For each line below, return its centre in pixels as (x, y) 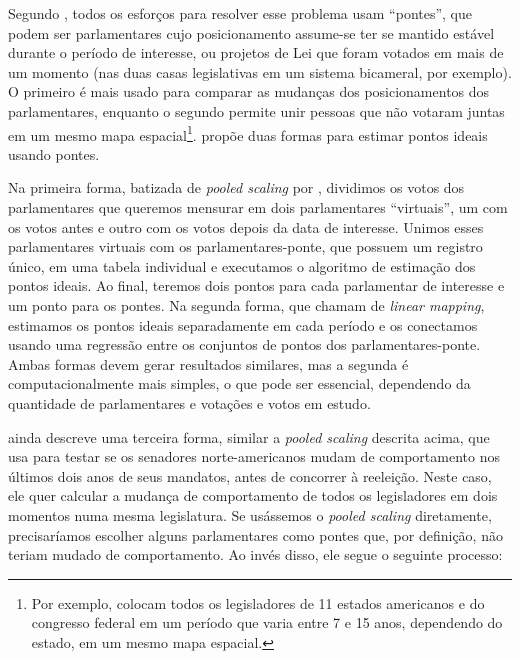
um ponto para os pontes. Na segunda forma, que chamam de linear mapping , (246, 304)
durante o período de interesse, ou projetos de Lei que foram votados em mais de (256, 52)
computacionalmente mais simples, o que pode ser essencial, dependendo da (239, 383)
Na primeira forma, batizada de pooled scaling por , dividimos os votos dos (236, 187)
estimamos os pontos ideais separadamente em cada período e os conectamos (243, 324)
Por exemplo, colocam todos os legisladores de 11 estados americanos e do (258, 602)
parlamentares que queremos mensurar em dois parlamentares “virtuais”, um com (258, 207)
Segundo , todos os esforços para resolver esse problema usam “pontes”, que (240, 13)
